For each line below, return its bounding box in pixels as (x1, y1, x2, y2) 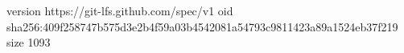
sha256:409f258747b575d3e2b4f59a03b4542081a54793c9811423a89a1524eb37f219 (6, 18, 398, 35)
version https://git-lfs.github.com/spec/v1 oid (6, 2, 233, 18)
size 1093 (6, 34, 51, 51)
